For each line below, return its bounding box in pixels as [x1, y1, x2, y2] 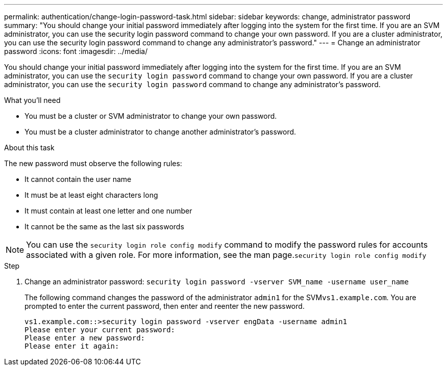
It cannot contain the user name [24, 175, 132, 183]
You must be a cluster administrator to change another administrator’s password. [24, 127, 296, 136]
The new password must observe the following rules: [4, 159, 182, 168]
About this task [4, 143, 55, 152]
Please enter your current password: [24, 326, 176, 334]
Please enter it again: [24, 342, 119, 350]
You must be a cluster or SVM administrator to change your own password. [24, 112, 277, 120]
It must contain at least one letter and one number [24, 206, 192, 215]
